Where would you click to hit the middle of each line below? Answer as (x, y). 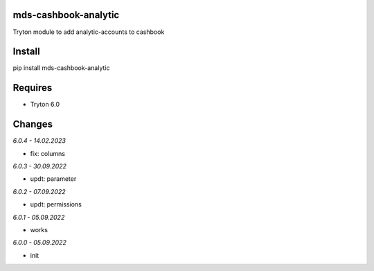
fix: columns (48, 153)
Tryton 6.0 (45, 105)
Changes (33, 124)
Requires (33, 88)
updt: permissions (56, 204)
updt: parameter (53, 179)
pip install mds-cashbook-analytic (61, 68)
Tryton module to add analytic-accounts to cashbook (89, 32)
